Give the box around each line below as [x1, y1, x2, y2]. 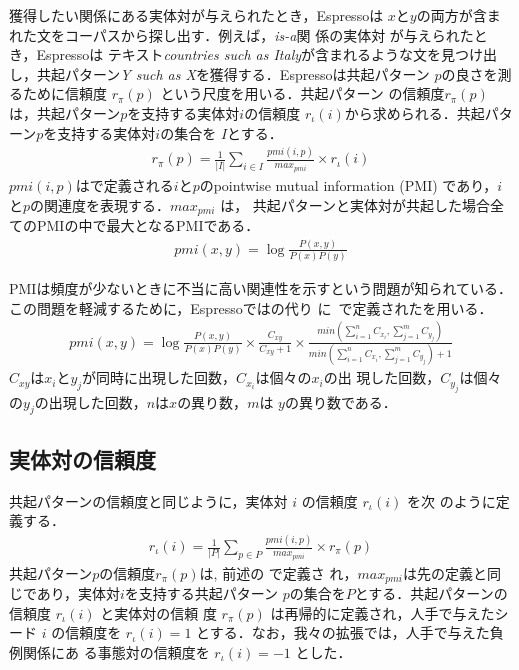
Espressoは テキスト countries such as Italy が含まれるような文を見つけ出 [36, 44, 498, 65]
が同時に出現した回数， [82, 367, 237, 388]
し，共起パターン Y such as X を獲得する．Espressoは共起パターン [9, 63, 430, 84]
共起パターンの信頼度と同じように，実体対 [9, 490, 288, 511]
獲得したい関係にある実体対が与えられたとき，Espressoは [9, 5, 384, 25]
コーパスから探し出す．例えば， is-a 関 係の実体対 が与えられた [64, 24, 474, 45]
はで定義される [75, 174, 174, 195]
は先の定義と [402, 562, 487, 583]
